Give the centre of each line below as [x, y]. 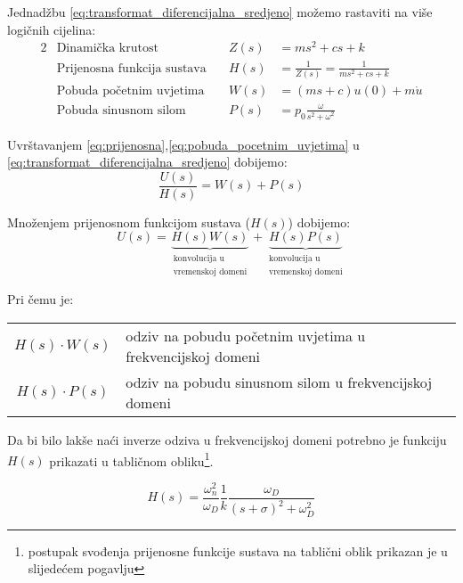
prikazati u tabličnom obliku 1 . [131, 459]
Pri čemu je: [41, 299]
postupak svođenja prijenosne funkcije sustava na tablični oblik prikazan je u [238, 550]
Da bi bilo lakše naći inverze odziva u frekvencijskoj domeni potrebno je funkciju [227, 439]
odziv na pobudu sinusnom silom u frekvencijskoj [279, 382]
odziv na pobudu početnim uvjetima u [246, 335]
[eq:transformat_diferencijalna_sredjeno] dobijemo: [147, 162]
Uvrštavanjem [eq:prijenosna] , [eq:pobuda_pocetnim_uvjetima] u [183, 144]
